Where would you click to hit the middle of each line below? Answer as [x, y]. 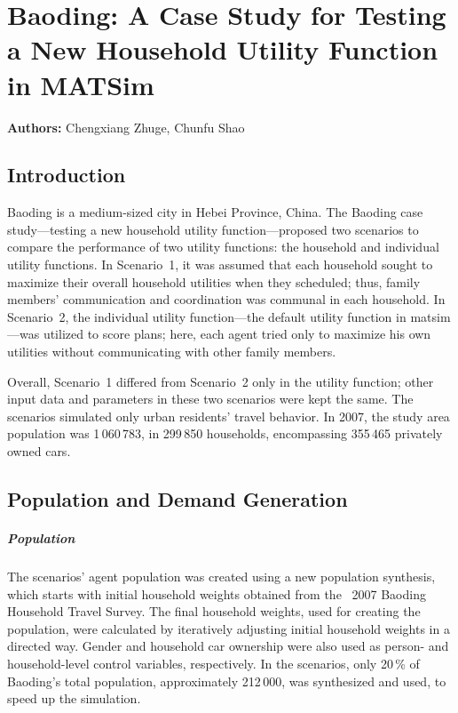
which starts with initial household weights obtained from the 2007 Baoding [217, 593]
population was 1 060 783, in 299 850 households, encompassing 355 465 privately [225, 433]
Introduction [67, 175]
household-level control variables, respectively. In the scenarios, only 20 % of [213, 663]
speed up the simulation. [74, 698]
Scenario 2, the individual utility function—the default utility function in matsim [229, 316]
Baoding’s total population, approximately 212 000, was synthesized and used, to [227, 681]
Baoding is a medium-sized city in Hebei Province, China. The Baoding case [215, 212]
